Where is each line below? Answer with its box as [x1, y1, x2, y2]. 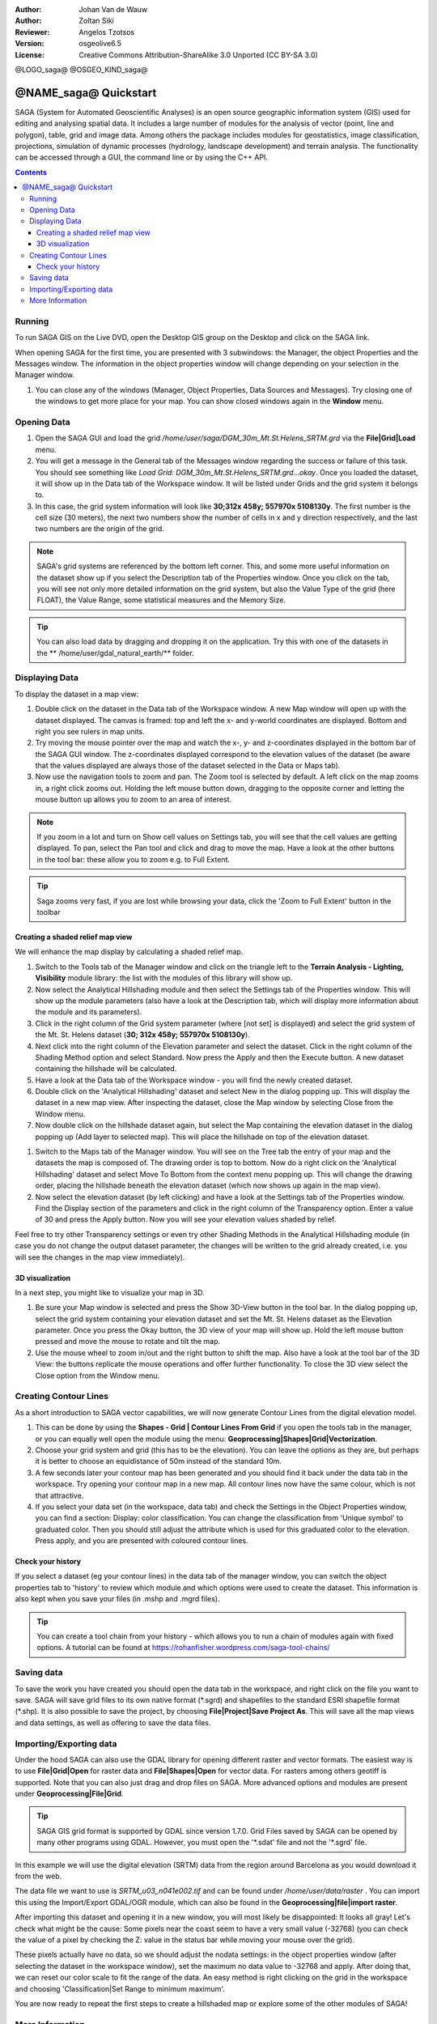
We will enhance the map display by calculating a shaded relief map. [15, 947, 244, 957]
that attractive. [35, 1490, 84, 1500]
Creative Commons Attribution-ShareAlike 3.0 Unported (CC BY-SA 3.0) [78, 49, 319, 60]
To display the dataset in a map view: [15, 689, 139, 699]
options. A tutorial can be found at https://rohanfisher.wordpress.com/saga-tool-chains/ [36, 1643, 330, 1652]
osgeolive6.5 [78, 39, 121, 49]
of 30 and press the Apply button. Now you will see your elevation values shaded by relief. [35, 1214, 337, 1224]
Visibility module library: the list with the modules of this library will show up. [35, 973, 293, 983]
